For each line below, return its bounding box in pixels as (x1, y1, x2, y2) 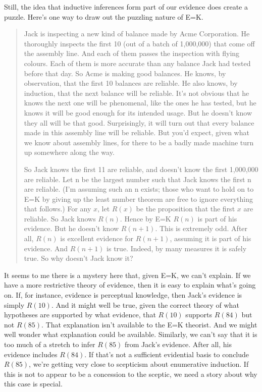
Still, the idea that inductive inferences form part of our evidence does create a (4, 2, 248, 12)
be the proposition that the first (136, 203, 235, 214)
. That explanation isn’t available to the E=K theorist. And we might (41, 319, 257, 329)
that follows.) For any (24, 203, 91, 214)
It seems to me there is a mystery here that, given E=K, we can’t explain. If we (4, 269, 251, 280)
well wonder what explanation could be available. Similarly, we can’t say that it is (4, 329, 257, 340)
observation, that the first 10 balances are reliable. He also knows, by (24, 78, 238, 88)
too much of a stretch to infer (4, 339, 95, 349)
